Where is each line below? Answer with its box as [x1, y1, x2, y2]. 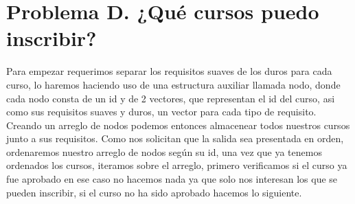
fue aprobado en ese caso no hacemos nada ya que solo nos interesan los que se [6, 172, 338, 186]
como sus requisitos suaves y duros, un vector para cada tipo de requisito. [6, 104, 317, 119]
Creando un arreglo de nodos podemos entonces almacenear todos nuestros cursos [6, 117, 350, 132]
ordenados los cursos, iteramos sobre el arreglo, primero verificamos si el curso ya [6, 158, 347, 172]
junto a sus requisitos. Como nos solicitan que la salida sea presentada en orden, [6, 131, 344, 146]
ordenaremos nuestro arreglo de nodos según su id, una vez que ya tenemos [6, 144, 322, 159]
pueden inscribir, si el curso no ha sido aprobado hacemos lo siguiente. [6, 185, 302, 199]
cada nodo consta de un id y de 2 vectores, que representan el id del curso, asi [6, 91, 335, 105]
